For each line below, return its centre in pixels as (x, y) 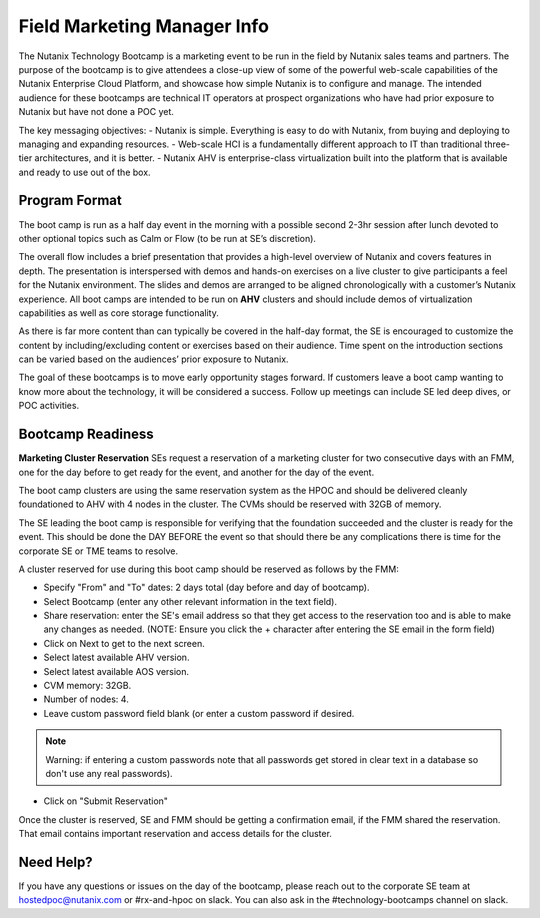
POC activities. (49, 406)
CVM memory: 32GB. (87, 686)
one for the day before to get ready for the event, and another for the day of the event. (196, 472)
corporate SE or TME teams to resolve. (98, 551)
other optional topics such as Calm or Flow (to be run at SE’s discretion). (167, 238)
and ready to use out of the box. (84, 172)
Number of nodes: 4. (86, 699)
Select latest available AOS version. (116, 671)
